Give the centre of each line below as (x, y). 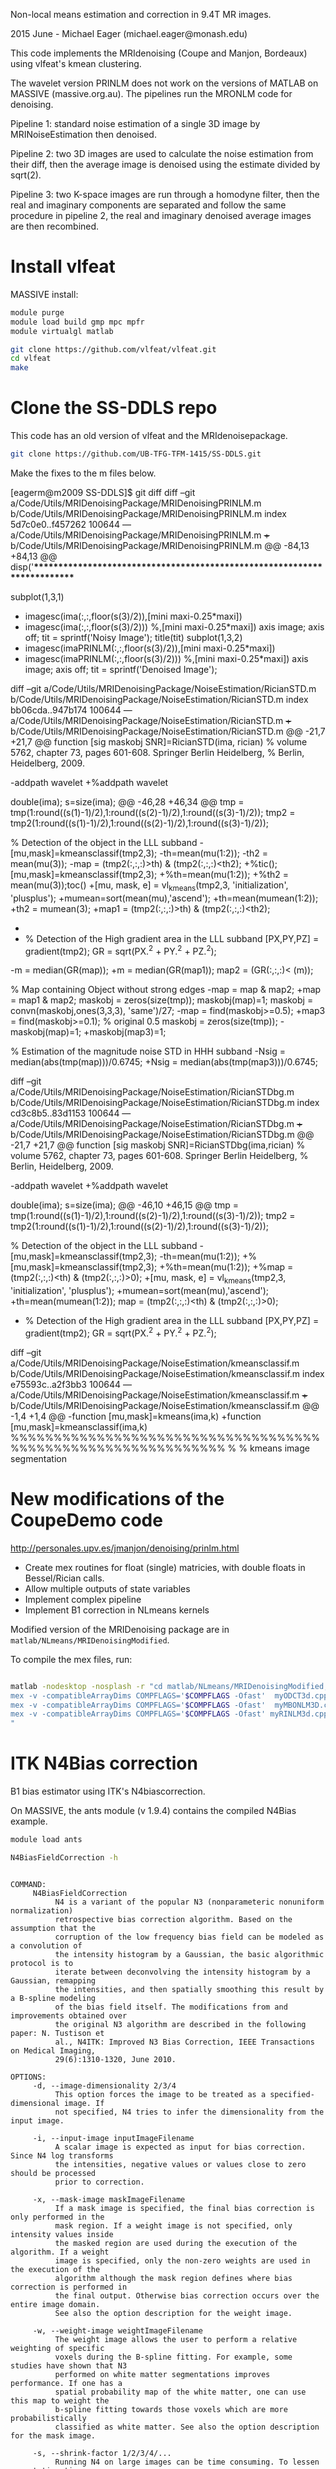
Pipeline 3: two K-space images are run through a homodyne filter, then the (165, 194)
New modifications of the (117, 1499)
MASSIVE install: (44, 294)
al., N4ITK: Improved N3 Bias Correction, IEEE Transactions (184, 2042)
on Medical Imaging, (53, 2050)
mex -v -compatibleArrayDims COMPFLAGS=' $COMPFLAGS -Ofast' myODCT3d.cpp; (171, 1695)
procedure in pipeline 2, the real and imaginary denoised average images (161, 215)
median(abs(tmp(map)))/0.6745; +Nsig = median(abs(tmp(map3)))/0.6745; (164, 1062)
